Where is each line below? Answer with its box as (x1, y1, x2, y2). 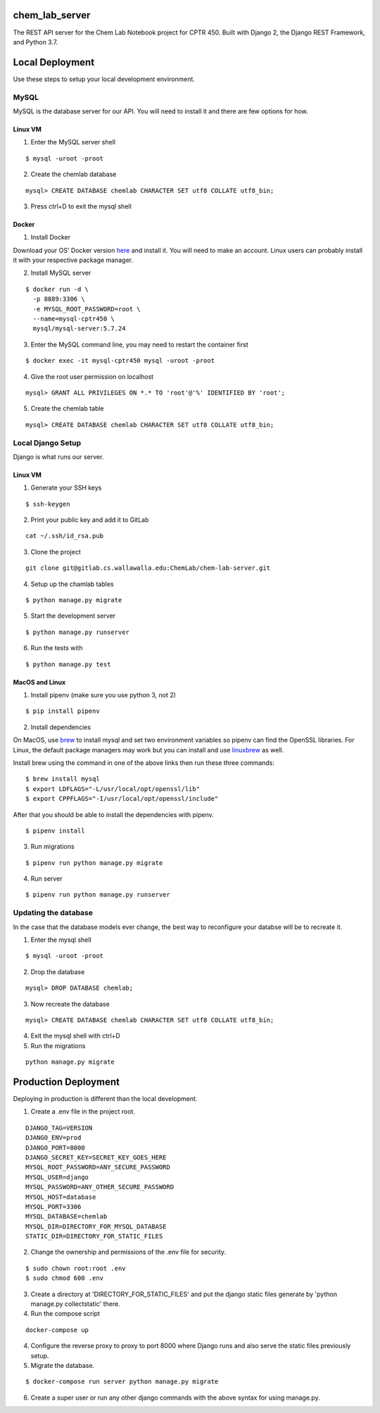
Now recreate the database (30, 1000, 110, 1008)
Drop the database (30, 967, 85, 976)
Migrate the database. (30, 1362, 95, 1369)
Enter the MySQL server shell (30, 138, 116, 147)
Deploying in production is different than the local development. (13, 1095, 198, 1103)
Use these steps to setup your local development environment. (13, 75, 195, 83)
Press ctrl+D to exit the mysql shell (30, 201, 132, 211)
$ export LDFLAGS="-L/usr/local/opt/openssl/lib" (25, 785, 201, 792)
